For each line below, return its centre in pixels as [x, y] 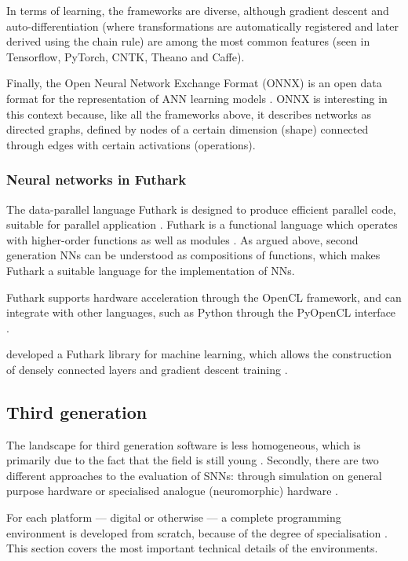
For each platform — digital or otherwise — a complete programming [174, 517]
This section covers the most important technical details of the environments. [192, 548]
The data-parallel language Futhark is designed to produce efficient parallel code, [201, 209]
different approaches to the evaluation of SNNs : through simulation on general [194, 475]
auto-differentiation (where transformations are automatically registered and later [202, 26]
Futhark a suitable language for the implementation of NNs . [151, 270]
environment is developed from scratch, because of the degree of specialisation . [197, 532]
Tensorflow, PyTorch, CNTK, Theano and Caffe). [126, 56]
